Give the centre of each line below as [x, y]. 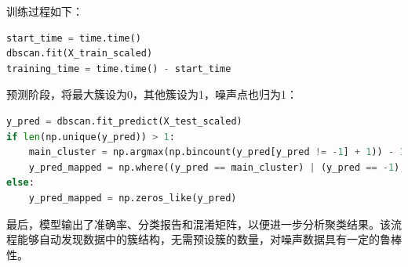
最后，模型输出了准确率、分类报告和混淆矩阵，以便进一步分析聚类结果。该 [199, 224]
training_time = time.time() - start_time [119, 69]
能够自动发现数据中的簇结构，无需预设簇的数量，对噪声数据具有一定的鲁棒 [209, 239]
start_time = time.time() [74, 38]
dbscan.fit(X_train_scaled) [80, 54]
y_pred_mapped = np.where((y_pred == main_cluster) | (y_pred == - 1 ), [217, 167]
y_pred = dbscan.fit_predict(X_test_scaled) [124, 121]
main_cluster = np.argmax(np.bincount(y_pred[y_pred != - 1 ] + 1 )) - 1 [217, 152]
